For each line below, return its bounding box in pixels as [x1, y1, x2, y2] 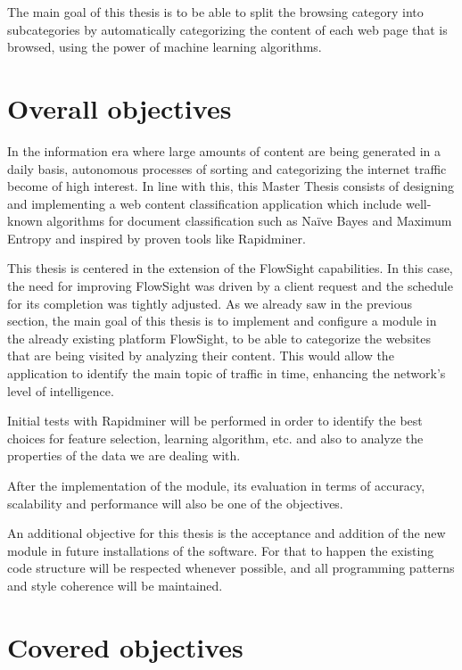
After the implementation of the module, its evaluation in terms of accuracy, [7, 476, 425, 494]
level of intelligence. [7, 381, 114, 400]
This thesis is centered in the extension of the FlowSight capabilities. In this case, [7, 259, 453, 277]
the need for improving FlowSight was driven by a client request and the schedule [7, 277, 453, 295]
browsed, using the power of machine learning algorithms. [7, 37, 322, 56]
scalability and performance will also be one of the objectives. [7, 493, 343, 512]
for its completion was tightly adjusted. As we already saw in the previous [7, 294, 413, 312]
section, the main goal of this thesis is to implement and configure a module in [7, 311, 437, 330]
